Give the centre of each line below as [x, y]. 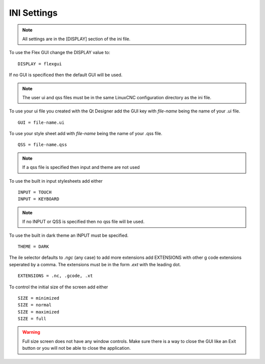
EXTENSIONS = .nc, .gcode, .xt [55, 276]
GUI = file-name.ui [41, 122]
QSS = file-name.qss [42, 145]
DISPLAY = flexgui [40, 64]
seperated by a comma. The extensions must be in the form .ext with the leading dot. [95, 264]
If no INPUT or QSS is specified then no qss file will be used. [83, 222]
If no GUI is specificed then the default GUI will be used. [66, 75]
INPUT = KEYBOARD [39, 199]
